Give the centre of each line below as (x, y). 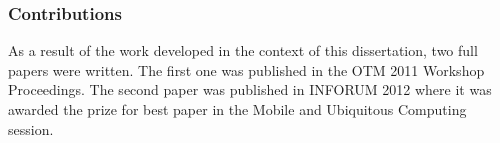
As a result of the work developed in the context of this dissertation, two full (243, 50)
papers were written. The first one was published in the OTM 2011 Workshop (246, 69)
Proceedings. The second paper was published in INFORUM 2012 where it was (250, 89)
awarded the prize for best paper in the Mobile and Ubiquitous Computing (237, 109)
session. (31, 128)
